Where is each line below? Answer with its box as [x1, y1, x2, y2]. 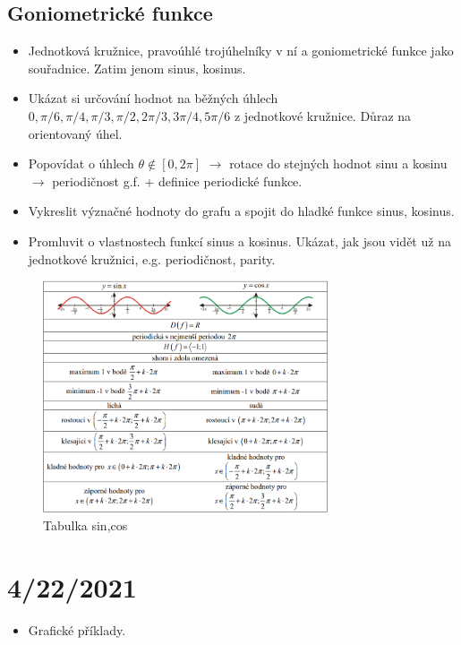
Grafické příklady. [28, 620, 126, 639]
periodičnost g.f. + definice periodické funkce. [52, 171, 303, 190]
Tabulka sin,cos [43, 515, 128, 534]
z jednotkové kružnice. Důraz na [234, 106, 412, 125]
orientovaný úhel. [28, 124, 123, 142]
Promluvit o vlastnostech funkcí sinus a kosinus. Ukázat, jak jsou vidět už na [28, 231, 451, 250]
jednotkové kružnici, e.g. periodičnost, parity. [28, 249, 276, 268]
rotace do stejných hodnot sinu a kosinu [229, 154, 448, 173]
